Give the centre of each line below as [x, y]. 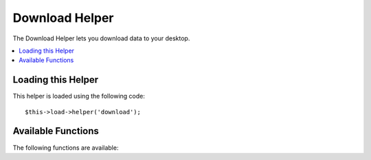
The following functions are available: [66, 148]
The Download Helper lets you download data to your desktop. [101, 38]
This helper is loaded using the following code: [79, 96]
